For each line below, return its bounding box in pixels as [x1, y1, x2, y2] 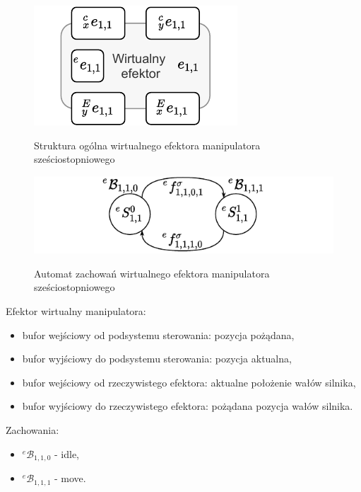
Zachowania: [6, 423, 59, 437]
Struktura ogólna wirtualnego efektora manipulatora [34, 137, 261, 152]
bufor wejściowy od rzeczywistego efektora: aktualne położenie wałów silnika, [22, 374, 356, 389]
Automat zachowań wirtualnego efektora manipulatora [34, 265, 270, 280]
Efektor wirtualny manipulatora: [6, 304, 146, 319]
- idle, [54, 446, 80, 461]
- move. [54, 471, 86, 486]
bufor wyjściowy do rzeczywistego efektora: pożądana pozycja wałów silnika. [22, 399, 353, 413]
